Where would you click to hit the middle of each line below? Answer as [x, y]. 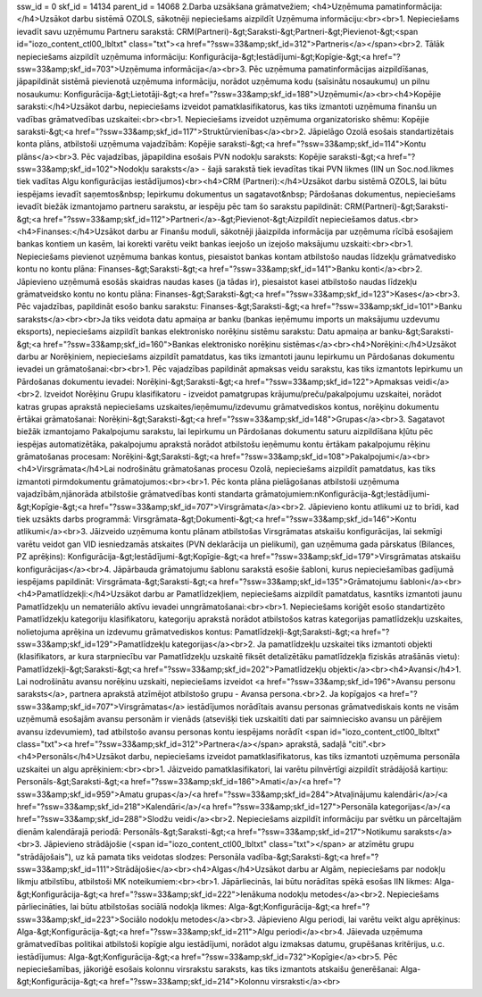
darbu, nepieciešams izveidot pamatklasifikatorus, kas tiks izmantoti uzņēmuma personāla [294, 757]
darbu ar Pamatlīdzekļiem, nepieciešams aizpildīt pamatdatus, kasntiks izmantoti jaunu [303, 594]
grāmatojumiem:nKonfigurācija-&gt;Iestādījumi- [342, 494]
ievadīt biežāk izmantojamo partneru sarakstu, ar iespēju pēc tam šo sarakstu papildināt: [179, 206]
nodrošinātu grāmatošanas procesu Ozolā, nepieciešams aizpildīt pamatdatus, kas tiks [276, 469]
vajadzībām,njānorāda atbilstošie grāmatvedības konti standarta [135, 494]
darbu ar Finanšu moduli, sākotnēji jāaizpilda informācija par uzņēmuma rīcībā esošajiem [290, 231]
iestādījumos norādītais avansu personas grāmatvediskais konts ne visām [323, 707]
